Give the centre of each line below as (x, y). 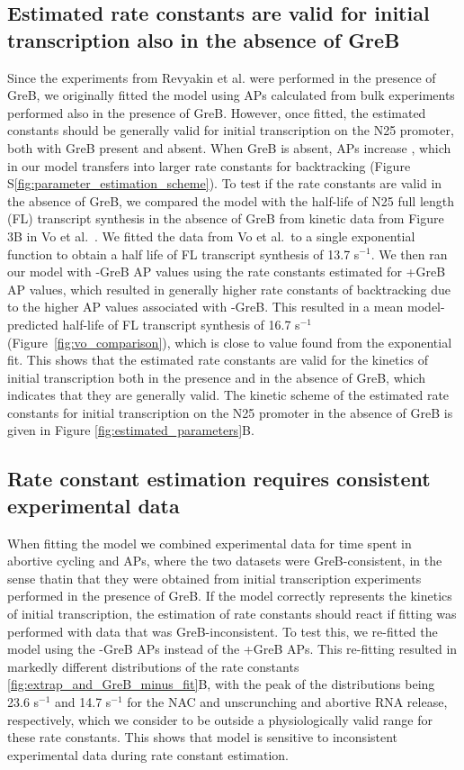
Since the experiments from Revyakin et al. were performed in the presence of (222, 77)
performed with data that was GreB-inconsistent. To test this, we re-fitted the (223, 631)
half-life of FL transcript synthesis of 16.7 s (181, 324)
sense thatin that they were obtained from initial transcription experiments (214, 578)
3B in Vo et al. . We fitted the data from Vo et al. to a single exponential (211, 236)
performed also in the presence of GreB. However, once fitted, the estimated (217, 112)
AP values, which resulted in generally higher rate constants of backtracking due (229, 289)
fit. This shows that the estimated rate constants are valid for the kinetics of (218, 360)
